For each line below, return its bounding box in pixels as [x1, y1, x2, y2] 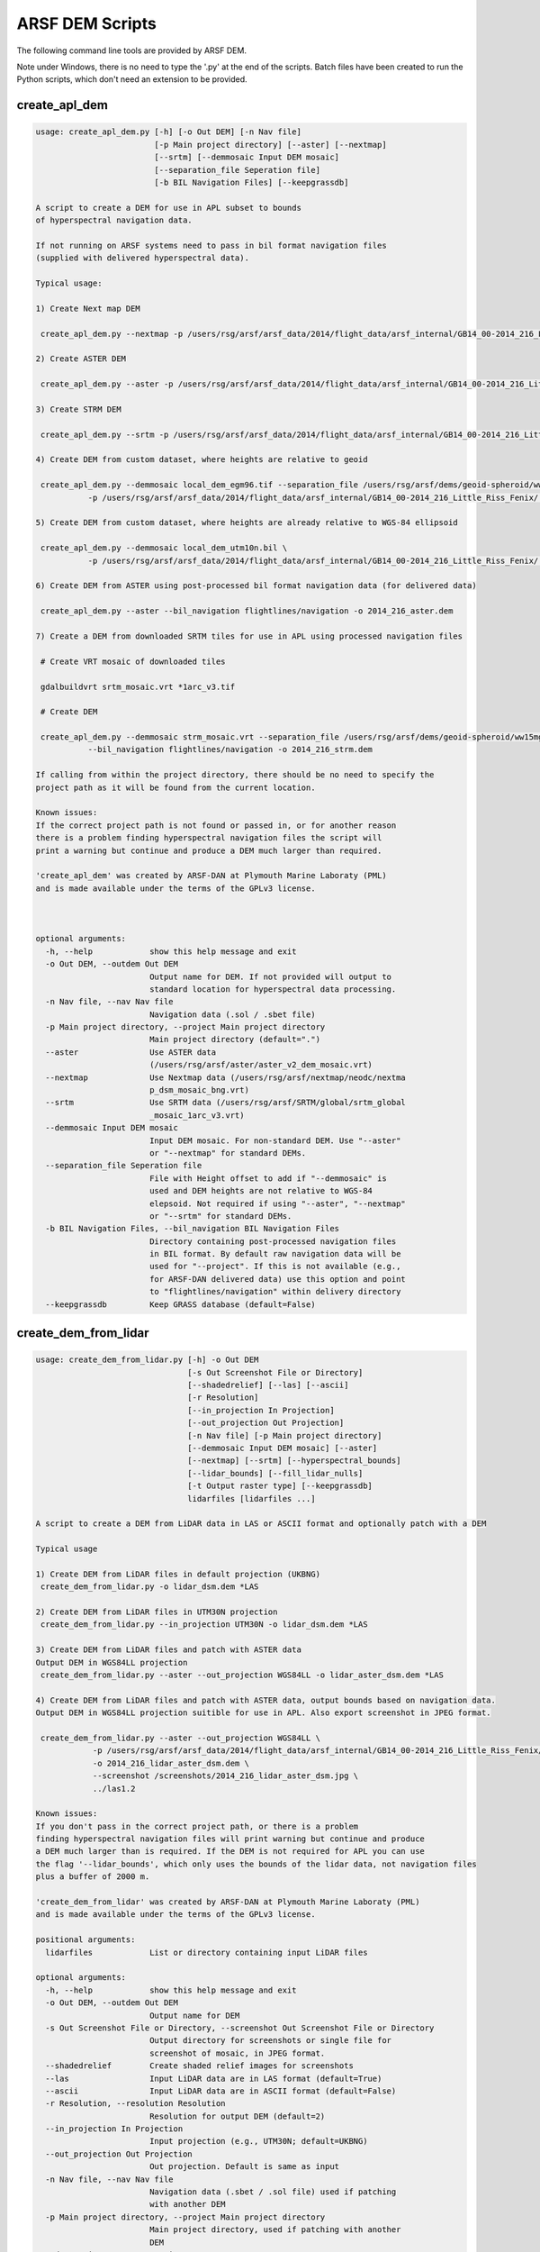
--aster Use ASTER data [45, 1047, 216, 1058]
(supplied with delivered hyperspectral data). [35, 253, 249, 263]
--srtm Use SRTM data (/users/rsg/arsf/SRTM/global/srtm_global [45, 1097, 407, 1108]
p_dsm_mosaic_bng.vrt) [148, 1085, 249, 1095]
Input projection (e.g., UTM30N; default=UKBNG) [148, 2136, 368, 2147]
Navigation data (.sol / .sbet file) [148, 1009, 316, 1020]
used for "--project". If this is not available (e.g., [148, 1261, 401, 1272]
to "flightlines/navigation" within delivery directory [148, 1286, 401, 1297]
